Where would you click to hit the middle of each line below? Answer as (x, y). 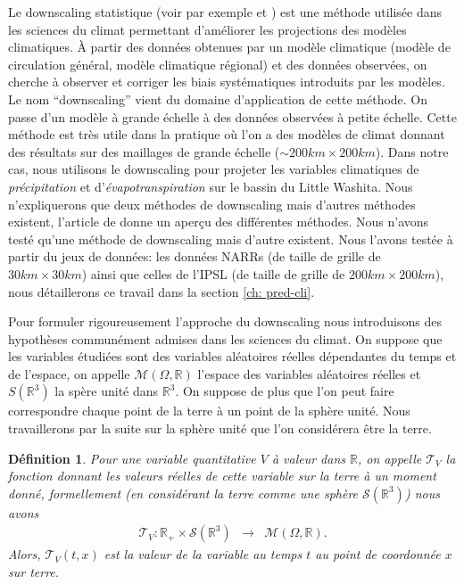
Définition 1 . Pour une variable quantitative (132, 458)
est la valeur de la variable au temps (203, 554)
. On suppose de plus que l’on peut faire (285, 391)
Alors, (25, 554)
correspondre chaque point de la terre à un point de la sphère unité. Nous (209, 411)
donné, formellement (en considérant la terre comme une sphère (183, 493)
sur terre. (34, 572)
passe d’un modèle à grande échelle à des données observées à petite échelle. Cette (232, 116)
